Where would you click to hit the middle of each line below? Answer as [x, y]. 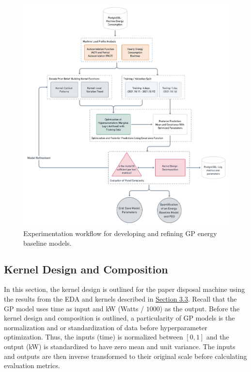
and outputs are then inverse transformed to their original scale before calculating [125, 356]
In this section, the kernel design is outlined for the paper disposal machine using [125, 289]
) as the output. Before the [200, 308]
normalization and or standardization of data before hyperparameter [106, 327]
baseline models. [47, 243]
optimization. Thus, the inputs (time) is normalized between [94, 337]
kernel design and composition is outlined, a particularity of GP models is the [119, 318]
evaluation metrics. [32, 365]
